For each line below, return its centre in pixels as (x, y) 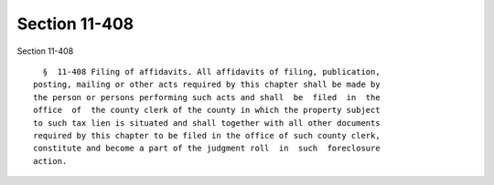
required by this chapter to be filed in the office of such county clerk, (207, 135)
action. (50, 161)
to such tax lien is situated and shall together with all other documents (207, 123)
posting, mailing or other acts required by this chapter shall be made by (207, 85)
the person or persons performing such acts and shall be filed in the (207, 97)
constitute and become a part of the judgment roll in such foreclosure (207, 149)
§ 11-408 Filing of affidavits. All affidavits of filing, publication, (211, 72)
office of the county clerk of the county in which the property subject (207, 110)
